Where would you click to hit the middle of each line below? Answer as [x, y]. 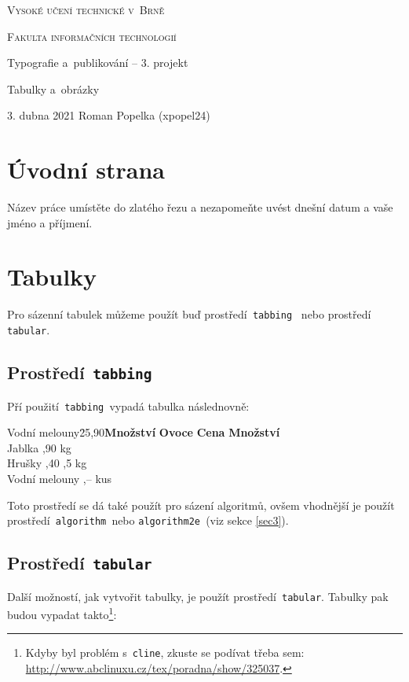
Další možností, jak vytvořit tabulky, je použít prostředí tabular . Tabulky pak [198, 596]
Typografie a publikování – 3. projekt [98, 63]
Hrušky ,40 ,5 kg [47, 463]
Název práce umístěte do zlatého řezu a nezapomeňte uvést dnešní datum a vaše [200, 207]
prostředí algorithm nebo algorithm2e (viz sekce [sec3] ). [148, 520]
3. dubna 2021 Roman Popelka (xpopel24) [109, 115]
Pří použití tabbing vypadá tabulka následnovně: [128, 406]
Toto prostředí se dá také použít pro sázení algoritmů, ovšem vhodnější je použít [201, 505]
